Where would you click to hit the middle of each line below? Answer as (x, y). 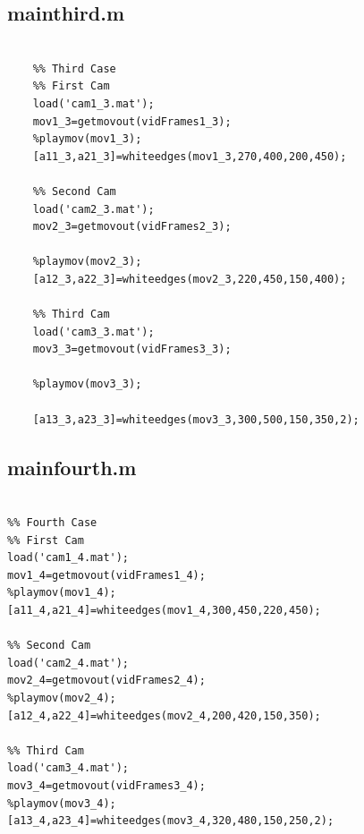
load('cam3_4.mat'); (68, 768)
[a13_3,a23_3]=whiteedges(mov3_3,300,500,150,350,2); (196, 419)
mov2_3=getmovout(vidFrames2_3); (132, 227)
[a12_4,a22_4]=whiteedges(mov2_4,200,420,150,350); (164, 715)
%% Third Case (74, 68)
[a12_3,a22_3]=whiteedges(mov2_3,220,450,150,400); (190, 279)
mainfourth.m (72, 467)
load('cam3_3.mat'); (93, 332)
